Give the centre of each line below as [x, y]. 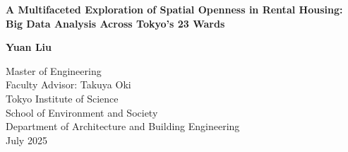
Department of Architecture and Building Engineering [123, 126]
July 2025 [26, 140]
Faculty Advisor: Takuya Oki [68, 84]
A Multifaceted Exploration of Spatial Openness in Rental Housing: [174, 9]
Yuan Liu [29, 47]
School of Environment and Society [82, 112]
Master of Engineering [54, 70]
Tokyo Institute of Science [62, 98]
